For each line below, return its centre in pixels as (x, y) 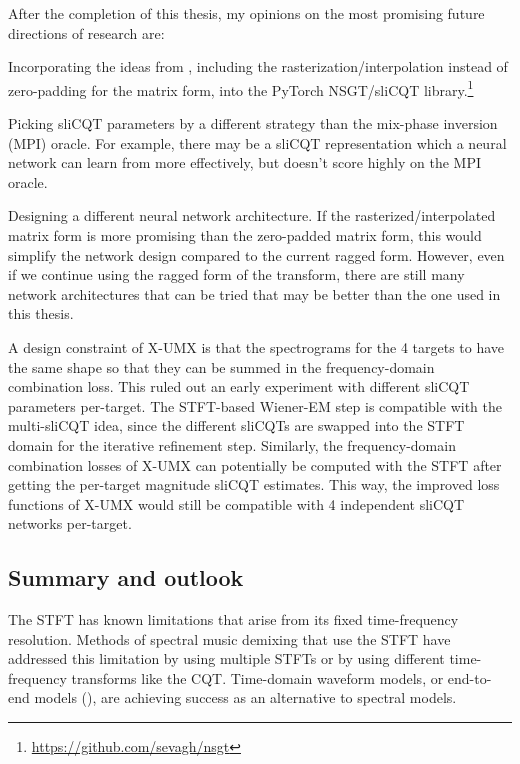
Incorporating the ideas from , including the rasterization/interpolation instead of (258, 66)
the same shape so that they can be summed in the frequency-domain (221, 366)
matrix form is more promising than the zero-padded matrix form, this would (245, 235)
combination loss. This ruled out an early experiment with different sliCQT (239, 386)
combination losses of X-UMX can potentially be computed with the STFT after (255, 464)
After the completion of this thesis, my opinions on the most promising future (246, 13)
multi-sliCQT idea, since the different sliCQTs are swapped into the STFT (236, 425)
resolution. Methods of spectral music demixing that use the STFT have (229, 638)
